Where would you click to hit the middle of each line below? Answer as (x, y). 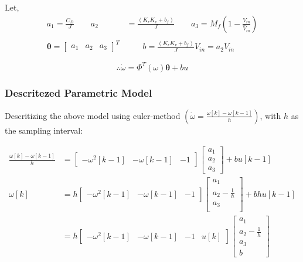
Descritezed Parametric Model (79, 92)
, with (270, 115)
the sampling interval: (44, 130)
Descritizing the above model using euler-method (93, 115)
